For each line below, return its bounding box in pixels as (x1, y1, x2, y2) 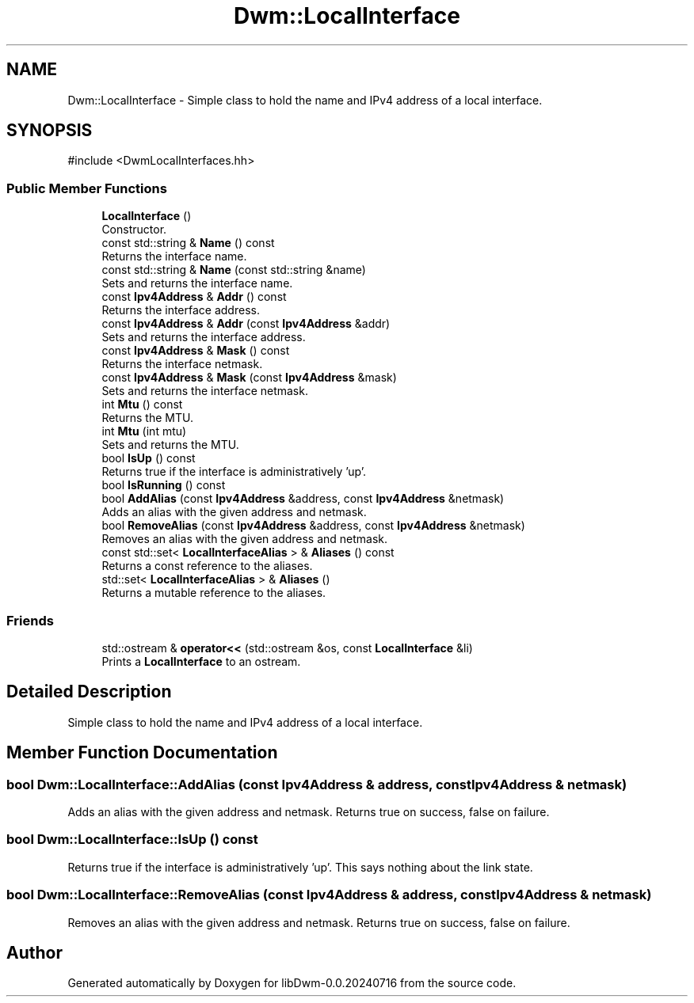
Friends (6, 612, 54, 629)
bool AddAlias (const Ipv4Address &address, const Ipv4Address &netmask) (101, 492, 505, 506)
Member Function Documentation (6, 743, 278, 763)
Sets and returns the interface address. (101, 330, 306, 344)
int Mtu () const (101, 397, 183, 412)
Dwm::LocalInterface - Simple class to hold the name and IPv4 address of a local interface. (67, 93, 543, 107)
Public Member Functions (6, 180, 167, 196)
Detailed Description (6, 682, 172, 702)
